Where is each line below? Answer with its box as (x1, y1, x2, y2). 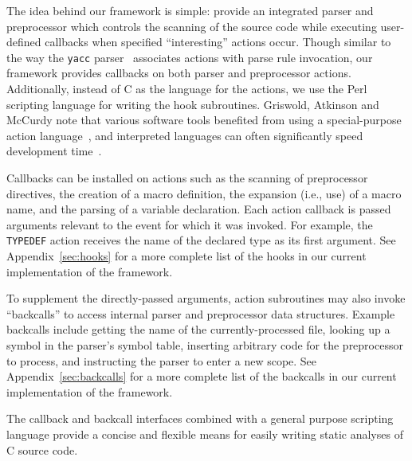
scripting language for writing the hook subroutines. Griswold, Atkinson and (6, 96, 379, 112)
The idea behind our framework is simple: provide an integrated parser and (6, 2, 374, 18)
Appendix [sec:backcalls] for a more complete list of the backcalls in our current (6, 368, 397, 385)
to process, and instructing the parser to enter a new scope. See (6, 352, 317, 369)
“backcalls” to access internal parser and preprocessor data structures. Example (6, 305, 395, 322)
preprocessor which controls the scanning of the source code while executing (6, 18, 377, 34)
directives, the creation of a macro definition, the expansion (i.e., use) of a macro (6, 185, 402, 201)
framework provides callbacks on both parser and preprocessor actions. (6, 64, 351, 81)
